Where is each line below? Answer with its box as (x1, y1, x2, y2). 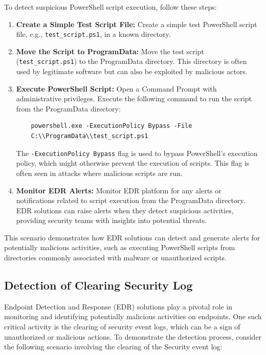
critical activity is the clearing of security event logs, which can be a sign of (4, 321, 240, 332)
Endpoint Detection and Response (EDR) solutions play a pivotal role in (4, 301, 233, 312)
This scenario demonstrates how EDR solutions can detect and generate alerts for (4, 232, 260, 242)
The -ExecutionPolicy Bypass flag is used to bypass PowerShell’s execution (16, 147, 258, 158)
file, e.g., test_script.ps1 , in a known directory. (16, 29, 171, 39)
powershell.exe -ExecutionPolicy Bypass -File (31, 122, 192, 130)
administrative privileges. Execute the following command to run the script (16, 93, 252, 104)
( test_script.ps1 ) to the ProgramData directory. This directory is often (16, 56, 247, 66)
